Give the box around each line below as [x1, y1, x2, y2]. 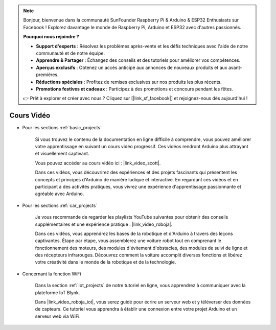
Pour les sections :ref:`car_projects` [22, 202, 98, 208]
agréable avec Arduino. [35, 191, 84, 197]
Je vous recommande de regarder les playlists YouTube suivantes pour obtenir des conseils [35, 214, 228, 220]
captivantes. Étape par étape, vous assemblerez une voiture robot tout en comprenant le [35, 238, 222, 244]
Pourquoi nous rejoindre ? [23, 34, 79, 40]
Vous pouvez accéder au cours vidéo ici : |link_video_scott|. [35, 160, 161, 166]
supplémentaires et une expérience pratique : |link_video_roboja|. [35, 221, 173, 227]
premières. [36, 72, 59, 78]
